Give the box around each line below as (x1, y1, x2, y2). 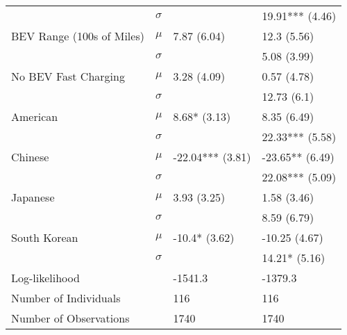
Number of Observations (11, 310, 130, 326)
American (11, 108, 58, 124)
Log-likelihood (11, 270, 80, 286)
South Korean (11, 229, 78, 245)
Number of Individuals (11, 290, 121, 306)
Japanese (11, 189, 55, 205)
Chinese (11, 149, 49, 165)
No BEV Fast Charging (11, 68, 125, 84)
